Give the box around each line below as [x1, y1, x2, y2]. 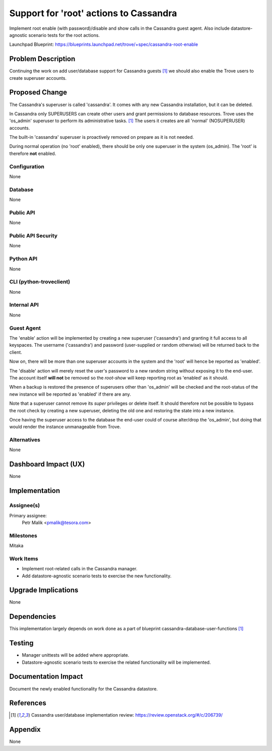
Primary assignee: [9, 512, 47, 518]
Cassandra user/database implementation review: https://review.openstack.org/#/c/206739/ [31, 712, 223, 718]
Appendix [9, 725, 41, 734]
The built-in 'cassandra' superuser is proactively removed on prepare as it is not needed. [9, 134, 194, 140]
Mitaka [9, 543, 24, 549]
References [9, 699, 46, 708]
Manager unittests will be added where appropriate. [22, 652, 129, 658]
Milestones [9, 532, 37, 539]
